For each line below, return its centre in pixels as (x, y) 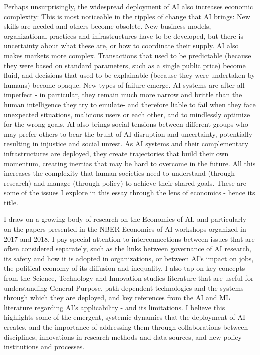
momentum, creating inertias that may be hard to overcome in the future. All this (130, 163)
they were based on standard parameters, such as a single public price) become (125, 65)
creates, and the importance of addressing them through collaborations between (126, 327)
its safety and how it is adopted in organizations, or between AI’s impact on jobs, (129, 258)
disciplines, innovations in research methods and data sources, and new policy (123, 337)
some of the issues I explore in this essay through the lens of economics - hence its (130, 193)
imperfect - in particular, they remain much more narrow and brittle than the (123, 95)
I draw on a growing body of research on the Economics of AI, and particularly (125, 219)
